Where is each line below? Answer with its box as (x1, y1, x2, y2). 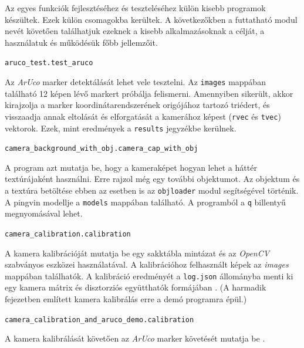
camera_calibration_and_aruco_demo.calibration (5, 315, 194, 324)
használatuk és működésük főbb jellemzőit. (5, 36, 158, 48)
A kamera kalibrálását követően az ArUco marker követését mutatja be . (5, 332, 265, 344)
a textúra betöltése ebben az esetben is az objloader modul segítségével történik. (5, 184, 299, 197)
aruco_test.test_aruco (5, 59, 93, 67)
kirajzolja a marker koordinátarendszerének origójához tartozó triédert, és (5, 99, 270, 111)
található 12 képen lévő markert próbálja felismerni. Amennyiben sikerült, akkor (5, 87, 293, 99)
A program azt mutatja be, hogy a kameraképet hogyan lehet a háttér (5, 161, 257, 173)
